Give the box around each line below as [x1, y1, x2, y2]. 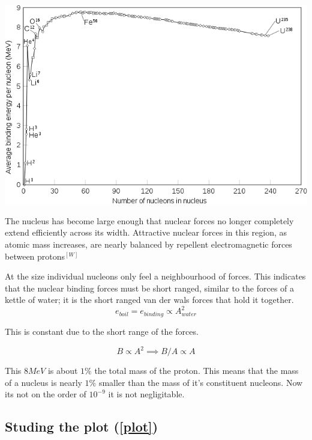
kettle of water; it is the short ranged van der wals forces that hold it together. [5, 293, 294, 306]
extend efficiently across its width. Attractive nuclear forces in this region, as [5, 226, 287, 239]
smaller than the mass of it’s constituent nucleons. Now [98, 376, 303, 388]
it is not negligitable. [108, 388, 185, 400]
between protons [5, 249, 65, 262]
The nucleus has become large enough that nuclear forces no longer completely [5, 214, 294, 227]
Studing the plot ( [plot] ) [5, 417, 158, 436]
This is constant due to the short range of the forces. [5, 325, 199, 337]
